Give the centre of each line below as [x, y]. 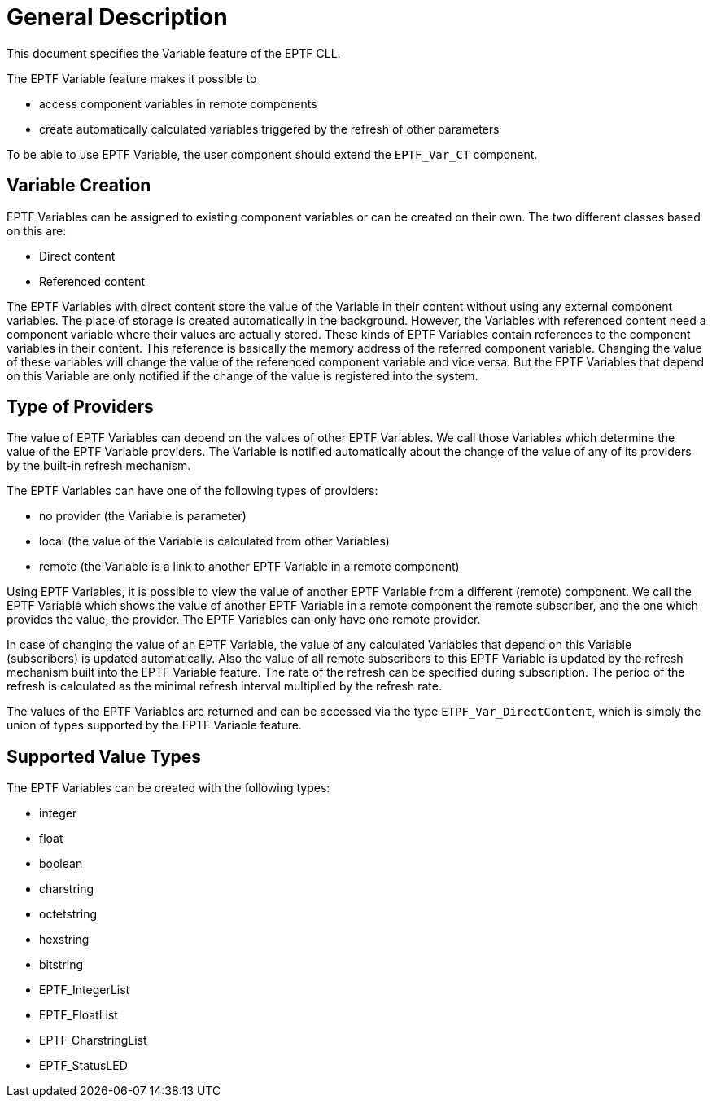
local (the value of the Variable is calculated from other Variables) [214, 541]
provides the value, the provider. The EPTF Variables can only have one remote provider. [244, 620]
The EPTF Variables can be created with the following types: [168, 788]
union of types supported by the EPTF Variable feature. [154, 725]
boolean [61, 864]
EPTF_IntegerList [85, 990]
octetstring [68, 914]
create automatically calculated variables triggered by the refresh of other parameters [269, 129]
